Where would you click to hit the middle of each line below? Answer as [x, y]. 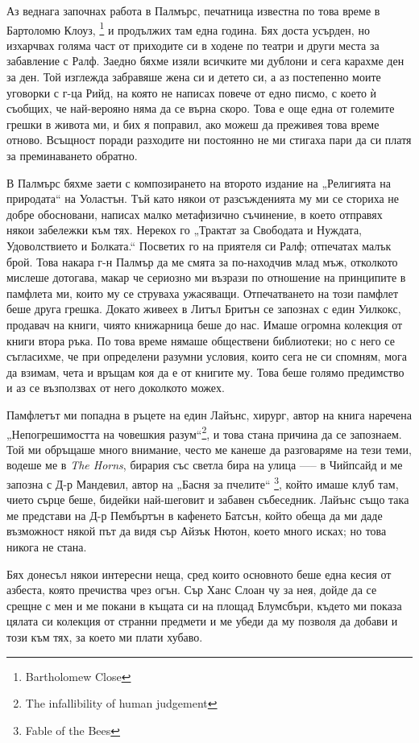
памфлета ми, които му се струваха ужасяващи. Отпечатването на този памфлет [203, 293]
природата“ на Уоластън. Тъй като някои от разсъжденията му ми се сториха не [203, 198]
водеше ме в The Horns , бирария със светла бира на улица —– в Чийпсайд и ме [205, 465]
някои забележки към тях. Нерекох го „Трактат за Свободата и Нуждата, [185, 230]
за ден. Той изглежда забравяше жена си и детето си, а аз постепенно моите [194, 77]
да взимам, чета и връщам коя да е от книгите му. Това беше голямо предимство [205, 371]
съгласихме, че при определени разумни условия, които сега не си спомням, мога [207, 356]
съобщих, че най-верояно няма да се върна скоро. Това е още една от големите [201, 108]
